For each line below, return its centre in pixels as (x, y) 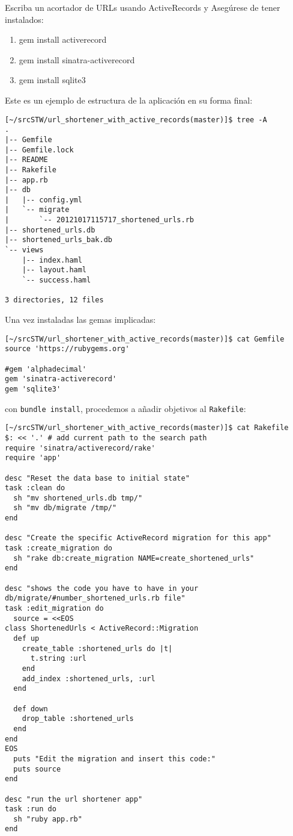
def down (31, 709)
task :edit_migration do (54, 609)
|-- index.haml (52, 260)
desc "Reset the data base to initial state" (97, 478)
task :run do (31, 809)
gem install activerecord (63, 39)
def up (26, 638)
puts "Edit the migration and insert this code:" (114, 759)
